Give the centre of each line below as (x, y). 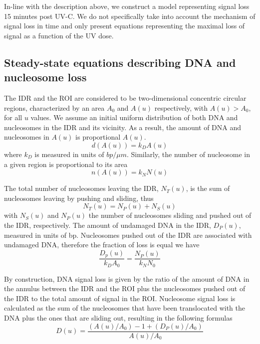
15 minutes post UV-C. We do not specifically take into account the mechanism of (130, 16)
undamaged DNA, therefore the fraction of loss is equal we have (102, 245)
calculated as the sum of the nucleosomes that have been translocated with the (125, 308)
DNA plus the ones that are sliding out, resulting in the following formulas (118, 318)
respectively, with (181, 107)
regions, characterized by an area (54, 107)
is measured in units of (69, 154)
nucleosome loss (45, 77)
